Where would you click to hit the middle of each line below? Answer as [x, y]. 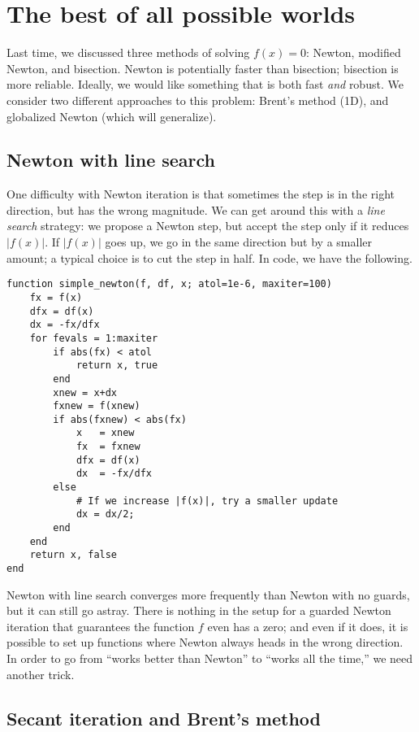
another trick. [41, 674]
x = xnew [105, 433]
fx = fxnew [108, 447]
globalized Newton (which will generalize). [112, 116]
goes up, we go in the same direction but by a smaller [239, 242]
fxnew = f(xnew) [97, 406]
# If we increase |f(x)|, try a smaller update [207, 501]
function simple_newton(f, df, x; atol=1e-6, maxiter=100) [169, 284]
